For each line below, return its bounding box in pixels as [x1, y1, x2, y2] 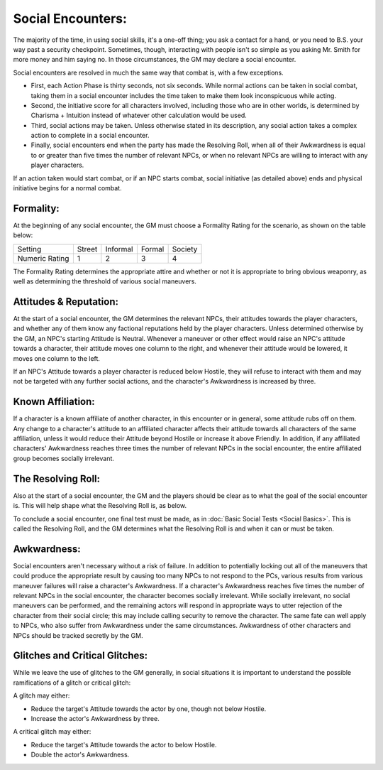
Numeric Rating [17, 253, 70, 263]
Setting [17, 244, 42, 254]
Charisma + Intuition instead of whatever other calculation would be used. [30, 111, 248, 120]
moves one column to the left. [13, 354, 101, 362]
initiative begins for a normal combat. [13, 184, 122, 192]
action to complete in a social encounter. [30, 131, 150, 140]
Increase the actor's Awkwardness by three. [30, 715, 160, 722]
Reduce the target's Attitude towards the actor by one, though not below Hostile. [30, 704, 267, 713]
